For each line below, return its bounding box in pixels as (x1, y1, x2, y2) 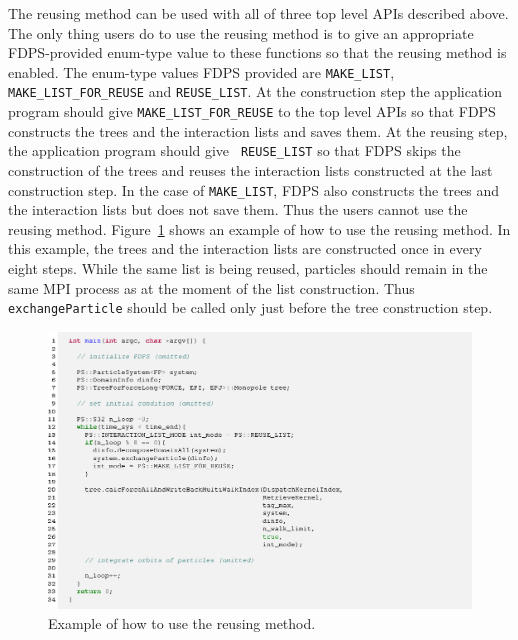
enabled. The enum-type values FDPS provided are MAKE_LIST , (8, 61, 395, 82)
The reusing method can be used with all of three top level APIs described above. (8, 3, 509, 23)
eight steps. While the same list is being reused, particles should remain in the (8, 258, 488, 279)
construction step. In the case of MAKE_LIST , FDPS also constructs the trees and (8, 179, 500, 200)
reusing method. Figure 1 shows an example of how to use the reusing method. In (8, 218, 511, 239)
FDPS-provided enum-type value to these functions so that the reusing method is (8, 42, 507, 63)
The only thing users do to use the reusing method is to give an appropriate (8, 22, 474, 43)
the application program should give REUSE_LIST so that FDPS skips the (8, 140, 461, 161)
